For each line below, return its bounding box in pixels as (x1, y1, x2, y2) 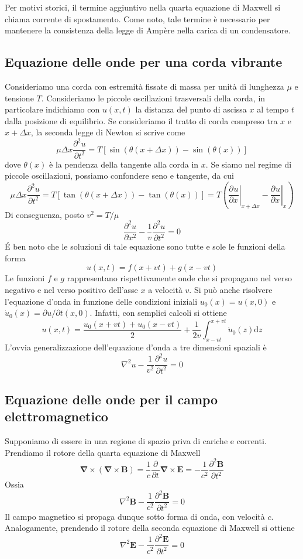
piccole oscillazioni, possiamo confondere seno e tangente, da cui (5, 169, 234, 182)
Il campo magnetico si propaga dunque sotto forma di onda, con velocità (5, 510, 265, 522)
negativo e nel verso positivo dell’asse (5, 283, 138, 295)
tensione (5, 91, 34, 104)
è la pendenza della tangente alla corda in (49, 158, 199, 170)
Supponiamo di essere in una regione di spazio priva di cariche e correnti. (5, 435, 267, 447)
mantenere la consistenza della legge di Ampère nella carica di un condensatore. (5, 24, 291, 36)
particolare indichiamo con (5, 103, 100, 115)
